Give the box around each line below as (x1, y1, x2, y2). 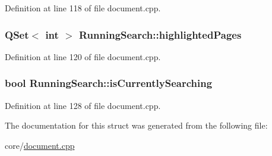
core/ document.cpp (5, 139, 75, 151)
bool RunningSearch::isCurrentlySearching (5, 76, 213, 91)
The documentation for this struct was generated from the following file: (5, 119, 268, 132)
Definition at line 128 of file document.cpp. (5, 99, 161, 111)
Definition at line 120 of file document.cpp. (5, 50, 161, 63)
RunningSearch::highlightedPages (79, 27, 242, 42)
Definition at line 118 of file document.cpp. (5, 2, 161, 14)
